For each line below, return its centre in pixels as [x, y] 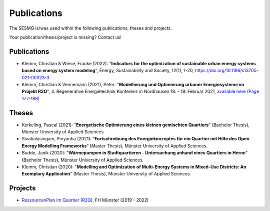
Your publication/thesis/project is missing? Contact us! [65, 37]
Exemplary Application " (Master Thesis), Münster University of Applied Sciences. [106, 174]
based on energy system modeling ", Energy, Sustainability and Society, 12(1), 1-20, [108, 71]
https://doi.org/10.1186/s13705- [227, 71]
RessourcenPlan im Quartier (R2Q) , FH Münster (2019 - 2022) [85, 200]
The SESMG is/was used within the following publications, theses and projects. [90, 28]
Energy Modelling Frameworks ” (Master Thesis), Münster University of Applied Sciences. [114, 146]
